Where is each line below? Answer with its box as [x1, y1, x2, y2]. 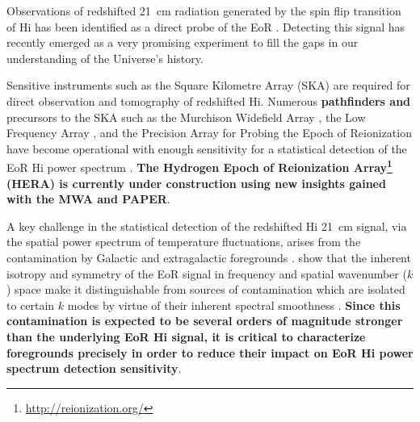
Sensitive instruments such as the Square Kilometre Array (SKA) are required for [6, 77, 410, 94]
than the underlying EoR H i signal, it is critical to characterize [6, 328, 366, 345]
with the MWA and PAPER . [6, 190, 170, 207]
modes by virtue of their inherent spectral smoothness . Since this [67, 296, 401, 313]
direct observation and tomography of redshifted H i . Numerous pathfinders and [6, 92, 411, 109]
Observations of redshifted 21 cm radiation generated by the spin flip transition [6, 2, 401, 19]
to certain [6, 296, 55, 313]
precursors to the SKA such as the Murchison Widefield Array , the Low [6, 108, 366, 125]
